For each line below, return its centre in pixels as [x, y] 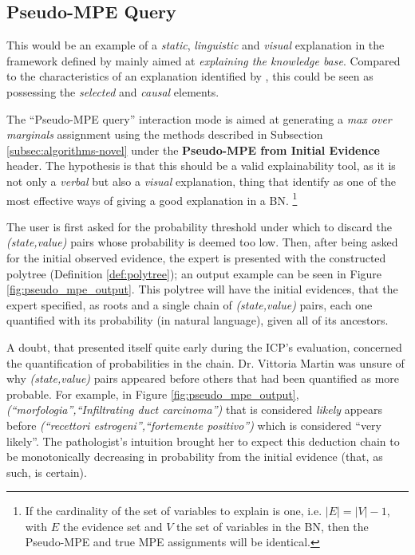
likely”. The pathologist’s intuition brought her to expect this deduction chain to [203, 441]
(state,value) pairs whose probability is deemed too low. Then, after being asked [202, 242]
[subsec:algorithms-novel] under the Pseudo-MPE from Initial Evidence [193, 150]
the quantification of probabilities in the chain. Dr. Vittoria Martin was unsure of [206, 362]
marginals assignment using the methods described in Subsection [165, 134]
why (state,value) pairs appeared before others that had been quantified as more [203, 378]
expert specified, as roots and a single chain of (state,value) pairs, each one [190, 304]
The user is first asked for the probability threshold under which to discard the [199, 226]
